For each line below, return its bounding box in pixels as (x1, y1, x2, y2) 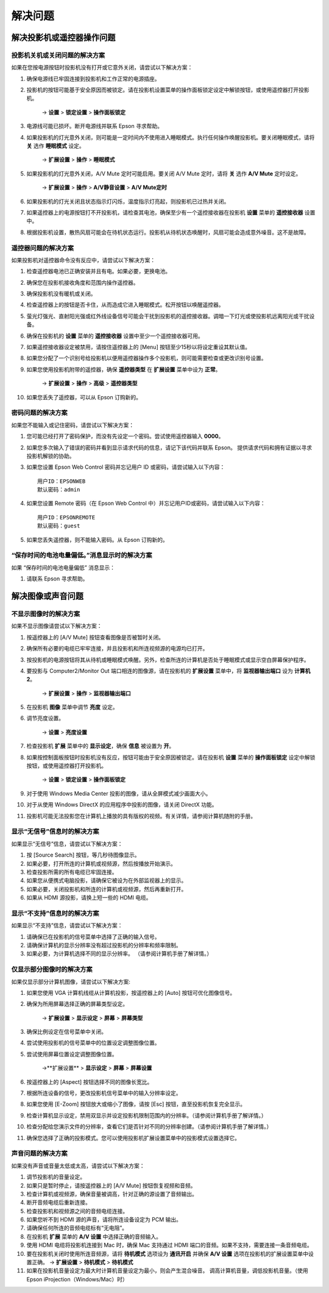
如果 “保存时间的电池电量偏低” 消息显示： (11, 564, 116, 571)
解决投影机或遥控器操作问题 (11, 32, 116, 43)
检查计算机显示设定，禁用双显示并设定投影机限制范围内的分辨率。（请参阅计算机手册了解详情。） (26, 1111, 267, 1119)
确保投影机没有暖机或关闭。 (26, 290, 96, 297)
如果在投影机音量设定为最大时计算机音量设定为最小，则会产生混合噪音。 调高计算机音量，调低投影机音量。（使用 (26, 1267, 308, 1274)
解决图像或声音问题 (11, 591, 83, 601)
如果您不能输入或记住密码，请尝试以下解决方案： (11, 421, 134, 429)
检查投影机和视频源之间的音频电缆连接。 (26, 1207, 128, 1214)
